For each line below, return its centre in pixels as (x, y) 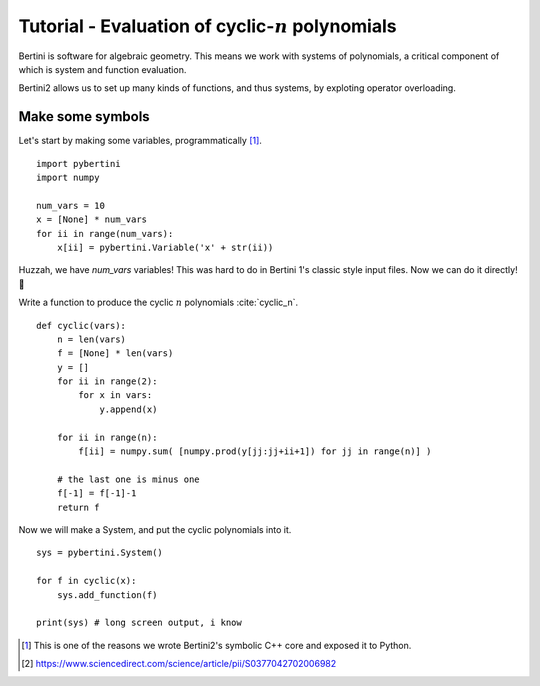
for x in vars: (115, 395)
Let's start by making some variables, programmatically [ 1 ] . (140, 141)
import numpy (68, 178)
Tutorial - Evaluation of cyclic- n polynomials (207, 26)
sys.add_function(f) (107, 594)
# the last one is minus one (128, 479)
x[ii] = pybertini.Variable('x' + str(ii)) (165, 247)
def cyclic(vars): (81, 325)
